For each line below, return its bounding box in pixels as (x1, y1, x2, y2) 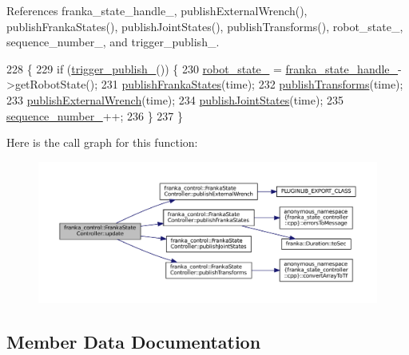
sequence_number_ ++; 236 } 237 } (6, 107, 183, 124)
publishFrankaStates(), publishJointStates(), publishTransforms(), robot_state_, (6, 18, 403, 34)
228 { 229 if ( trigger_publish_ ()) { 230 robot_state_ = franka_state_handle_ (6, 60, 399, 77)
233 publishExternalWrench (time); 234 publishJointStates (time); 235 (6, 91, 343, 108)
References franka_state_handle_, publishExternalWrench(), (6, 2, 308, 18)
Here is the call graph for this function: (6, 134, 198, 151)
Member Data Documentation (6, 329, 261, 353)
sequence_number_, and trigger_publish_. (6, 34, 220, 50)
